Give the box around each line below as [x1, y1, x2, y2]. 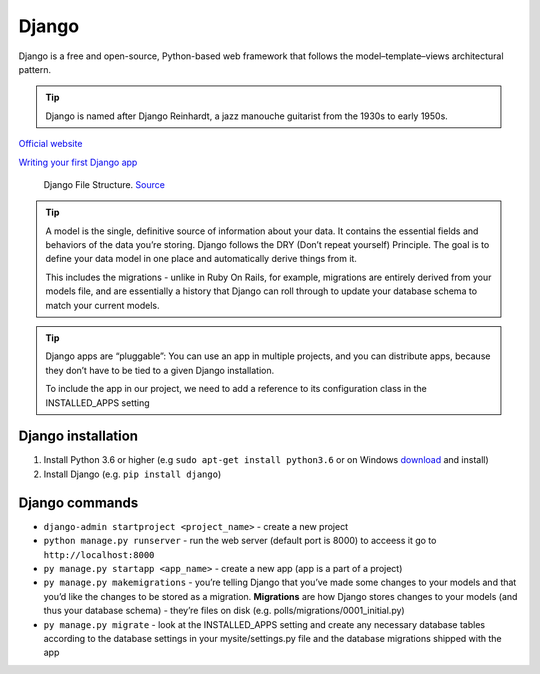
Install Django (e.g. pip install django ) [43, 468, 222, 480]
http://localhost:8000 [43, 549, 155, 560]
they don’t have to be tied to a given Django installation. [45, 364, 275, 376]
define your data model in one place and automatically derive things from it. [45, 253, 357, 265]
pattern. [18, 63, 52, 75]
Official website [18, 138, 83, 150]
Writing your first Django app [18, 156, 138, 168]
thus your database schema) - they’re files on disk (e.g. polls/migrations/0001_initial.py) [43, 605, 405, 617]
